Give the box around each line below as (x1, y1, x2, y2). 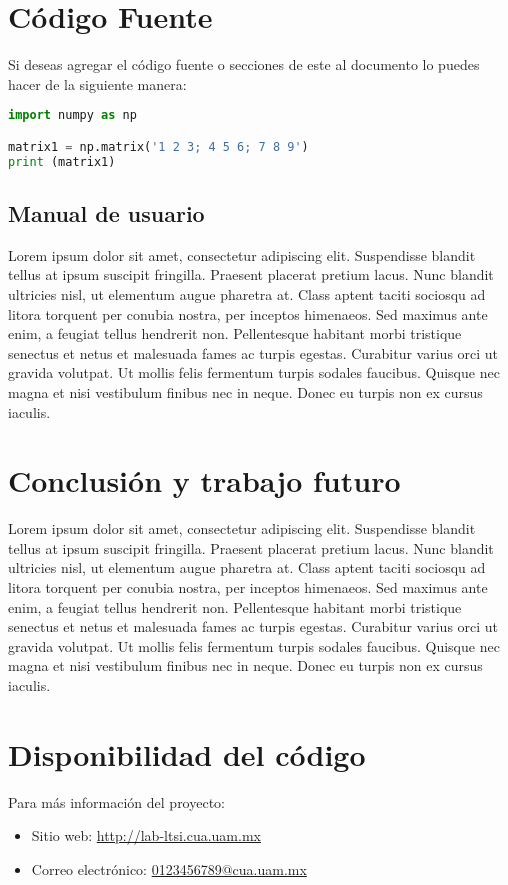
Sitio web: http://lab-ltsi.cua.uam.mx (31, 825, 261, 846)
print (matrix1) (8, 154, 116, 169)
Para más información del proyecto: (8, 791, 225, 812)
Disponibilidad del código (8, 733, 366, 774)
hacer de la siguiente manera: (8, 73, 187, 94)
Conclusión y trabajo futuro (8, 460, 401, 501)
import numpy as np (8, 108, 137, 123)
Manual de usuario (8, 197, 205, 228)
